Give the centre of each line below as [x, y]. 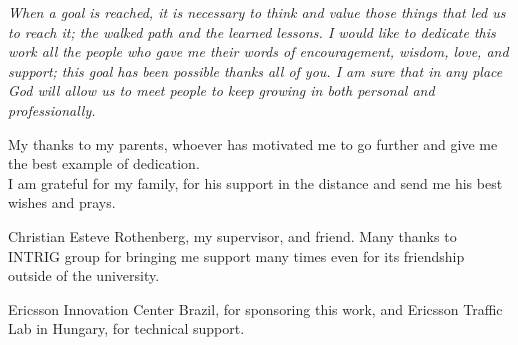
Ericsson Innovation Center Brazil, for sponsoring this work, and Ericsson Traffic [255, 308]
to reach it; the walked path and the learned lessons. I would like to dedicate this [252, 31]
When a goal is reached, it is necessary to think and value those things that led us [257, 12]
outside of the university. [84, 275]
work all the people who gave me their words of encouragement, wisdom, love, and [258, 51]
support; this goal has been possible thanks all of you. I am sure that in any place [255, 70]
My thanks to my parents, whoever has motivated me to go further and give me [253, 143]
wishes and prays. [62, 202]
